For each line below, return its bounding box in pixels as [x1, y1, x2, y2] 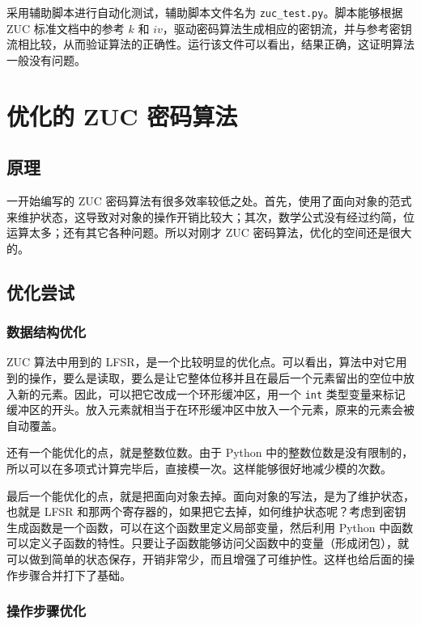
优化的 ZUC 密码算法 [6, 99, 238, 132]
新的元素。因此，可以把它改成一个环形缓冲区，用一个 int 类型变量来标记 [17, 385, 406, 402]
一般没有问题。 [6, 51, 86, 68]
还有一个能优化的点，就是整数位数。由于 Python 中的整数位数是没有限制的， [6, 444, 414, 461]
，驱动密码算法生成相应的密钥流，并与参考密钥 [162, 19, 412, 36]
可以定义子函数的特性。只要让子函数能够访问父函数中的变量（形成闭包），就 [6, 534, 409, 551]
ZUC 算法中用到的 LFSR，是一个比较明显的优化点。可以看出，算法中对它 [6, 353, 396, 370]
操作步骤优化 [6, 601, 87, 621]
